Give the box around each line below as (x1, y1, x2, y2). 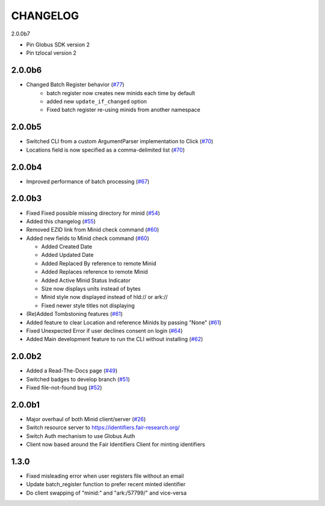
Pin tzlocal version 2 (26, 49, 76, 57)
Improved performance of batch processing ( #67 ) (26, 177, 150, 185)
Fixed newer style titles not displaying (41, 301, 135, 309)
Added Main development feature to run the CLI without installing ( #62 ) (26, 336, 203, 343)
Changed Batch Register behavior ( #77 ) (26, 81, 125, 88)
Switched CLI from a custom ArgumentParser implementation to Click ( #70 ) (26, 138, 214, 145)
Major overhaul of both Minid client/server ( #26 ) (26, 415, 146, 422)
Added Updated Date (41, 251, 94, 259)
